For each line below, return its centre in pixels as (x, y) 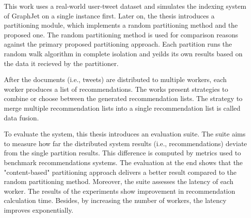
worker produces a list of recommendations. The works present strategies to (116, 89)
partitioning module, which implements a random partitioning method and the (121, 25)
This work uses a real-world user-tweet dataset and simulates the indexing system (125, 6)
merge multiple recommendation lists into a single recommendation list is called (122, 108)
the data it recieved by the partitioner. (61, 63)
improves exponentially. (39, 210)
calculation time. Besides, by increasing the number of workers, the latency (115, 200)
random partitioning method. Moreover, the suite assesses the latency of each (119, 181)
